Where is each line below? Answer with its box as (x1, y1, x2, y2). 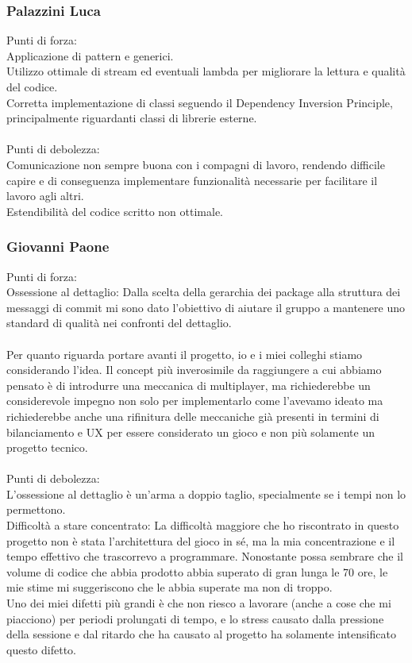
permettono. (6, 501, 66, 518)
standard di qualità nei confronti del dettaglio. (6, 314, 232, 331)
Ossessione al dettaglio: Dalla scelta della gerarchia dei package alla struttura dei (6, 283, 401, 300)
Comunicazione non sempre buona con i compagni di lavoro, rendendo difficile (6, 156, 385, 172)
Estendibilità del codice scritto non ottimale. (6, 202, 224, 219)
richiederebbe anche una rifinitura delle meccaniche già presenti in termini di (6, 407, 379, 424)
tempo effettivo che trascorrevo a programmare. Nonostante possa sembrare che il (6, 548, 403, 565)
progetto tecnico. (6, 439, 88, 456)
